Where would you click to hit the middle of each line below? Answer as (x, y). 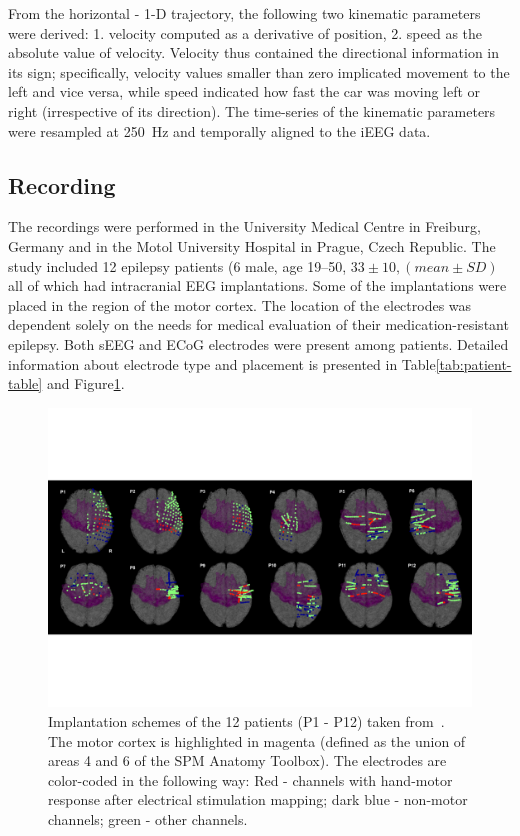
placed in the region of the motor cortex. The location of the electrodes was (240, 304)
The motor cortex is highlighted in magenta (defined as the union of (257, 740)
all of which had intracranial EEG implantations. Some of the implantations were (257, 285)
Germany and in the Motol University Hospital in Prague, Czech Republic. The (252, 245)
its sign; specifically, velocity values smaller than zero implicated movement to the (259, 71)
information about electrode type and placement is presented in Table (222, 363)
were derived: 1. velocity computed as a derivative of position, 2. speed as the (245, 32)
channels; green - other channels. (148, 819)
